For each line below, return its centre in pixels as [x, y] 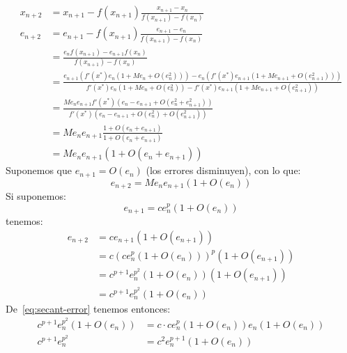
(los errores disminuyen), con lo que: [223, 170]
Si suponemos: [36, 196]
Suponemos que [39, 170]
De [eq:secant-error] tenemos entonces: [88, 308]
